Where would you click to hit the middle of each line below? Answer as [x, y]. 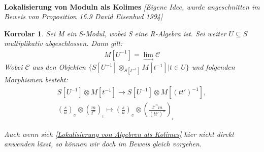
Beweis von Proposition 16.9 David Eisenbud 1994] [84, 16]
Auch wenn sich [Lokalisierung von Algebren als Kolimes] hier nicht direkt [119, 134]
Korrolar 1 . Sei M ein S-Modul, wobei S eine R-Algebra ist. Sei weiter [115, 33]
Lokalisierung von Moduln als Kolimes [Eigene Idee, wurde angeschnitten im [132, 6]
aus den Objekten [59, 67]
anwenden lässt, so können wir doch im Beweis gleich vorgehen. [103, 144]
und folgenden [213, 67]
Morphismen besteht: [36, 80]
